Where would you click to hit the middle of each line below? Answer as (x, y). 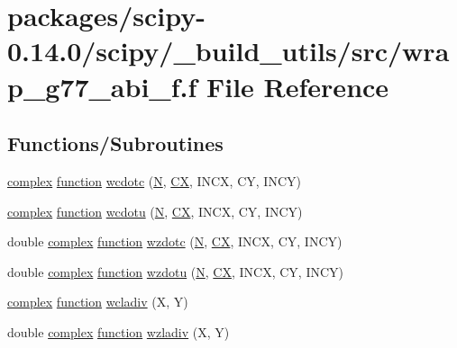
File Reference (297, 86)
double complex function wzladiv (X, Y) (119, 331)
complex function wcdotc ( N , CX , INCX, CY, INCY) (154, 180)
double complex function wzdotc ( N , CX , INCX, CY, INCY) (175, 241)
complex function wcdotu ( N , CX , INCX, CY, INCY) (155, 211)
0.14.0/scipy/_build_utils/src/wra (228, 51)
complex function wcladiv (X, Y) (98, 302)
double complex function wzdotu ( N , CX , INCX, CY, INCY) (176, 271)
